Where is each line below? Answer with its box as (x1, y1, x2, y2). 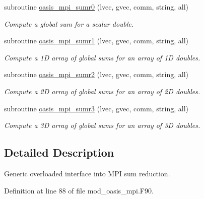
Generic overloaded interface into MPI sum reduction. (4, 168, 170, 178)
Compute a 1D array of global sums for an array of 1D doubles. (4, 52, 200, 62)
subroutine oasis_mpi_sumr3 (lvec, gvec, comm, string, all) (4, 103, 189, 113)
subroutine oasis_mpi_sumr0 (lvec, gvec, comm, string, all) (4, 2, 189, 12)
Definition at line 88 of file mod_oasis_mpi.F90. (4, 185, 154, 195)
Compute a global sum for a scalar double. (4, 18, 134, 29)
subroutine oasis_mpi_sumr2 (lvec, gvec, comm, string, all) (4, 69, 189, 80)
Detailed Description (4, 145, 114, 160)
